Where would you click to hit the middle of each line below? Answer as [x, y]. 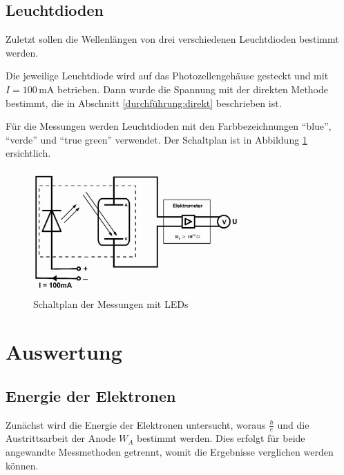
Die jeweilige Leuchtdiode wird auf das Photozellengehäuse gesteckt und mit [167, 76]
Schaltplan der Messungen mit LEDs [111, 304]
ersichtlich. [28, 153]
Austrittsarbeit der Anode [61, 438]
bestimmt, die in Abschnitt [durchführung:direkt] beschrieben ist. [144, 103]
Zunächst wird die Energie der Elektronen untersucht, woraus [136, 424]
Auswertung [64, 352]
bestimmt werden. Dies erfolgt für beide [221, 438]
